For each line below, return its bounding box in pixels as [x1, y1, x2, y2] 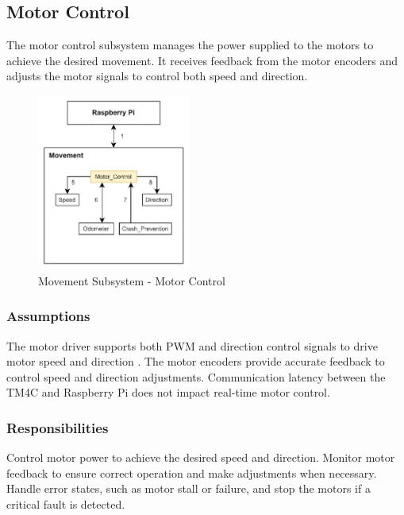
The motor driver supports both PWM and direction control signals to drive [6, 337, 378, 354]
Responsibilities [6, 417, 109, 437]
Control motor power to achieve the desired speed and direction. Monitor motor [6, 449, 395, 466]
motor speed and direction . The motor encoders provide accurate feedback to [6, 353, 385, 370]
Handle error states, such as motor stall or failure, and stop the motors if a [6, 480, 371, 497]
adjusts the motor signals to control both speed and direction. [6, 68, 308, 84]
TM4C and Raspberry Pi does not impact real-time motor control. [6, 384, 330, 401]
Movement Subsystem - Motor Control [38, 272, 225, 288]
